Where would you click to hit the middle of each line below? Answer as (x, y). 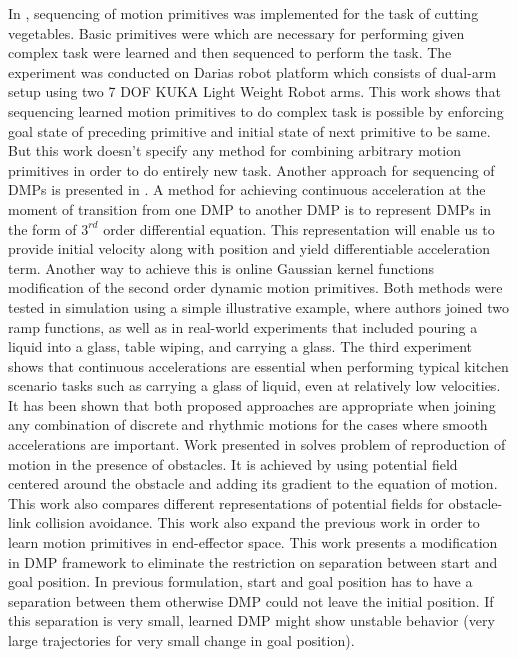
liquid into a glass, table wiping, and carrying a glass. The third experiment (240, 346)
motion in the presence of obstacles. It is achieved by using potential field (233, 463)
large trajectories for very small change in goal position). (181, 640)
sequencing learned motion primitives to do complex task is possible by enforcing (256, 110)
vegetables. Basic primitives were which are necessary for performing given (236, 32)
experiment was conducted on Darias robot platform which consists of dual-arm (252, 71)
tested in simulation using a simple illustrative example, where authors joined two (259, 306)
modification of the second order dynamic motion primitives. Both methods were (255, 287)
